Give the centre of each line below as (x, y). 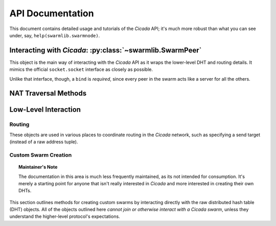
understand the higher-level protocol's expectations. (65, 216)
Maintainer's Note (38, 167)
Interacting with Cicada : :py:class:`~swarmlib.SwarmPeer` (106, 50)
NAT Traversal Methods (48, 94)
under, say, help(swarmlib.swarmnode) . (55, 35)
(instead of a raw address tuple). (44, 142)
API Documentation (52, 13)
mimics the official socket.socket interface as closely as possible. (81, 69)
